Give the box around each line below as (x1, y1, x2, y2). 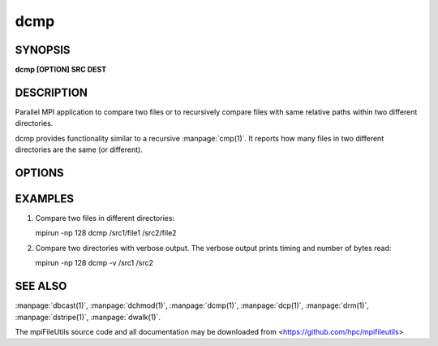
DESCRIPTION (15, 85, 88, 99)
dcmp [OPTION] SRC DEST (15, 65, 107, 75)
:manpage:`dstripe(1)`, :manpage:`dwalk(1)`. (15, 312, 161, 322)
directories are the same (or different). (15, 145, 144, 154)
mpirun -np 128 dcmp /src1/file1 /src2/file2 (35, 228, 178, 238)
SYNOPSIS (15, 43, 71, 57)
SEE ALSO (15, 279, 67, 293)
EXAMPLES (15, 192, 75, 205)
